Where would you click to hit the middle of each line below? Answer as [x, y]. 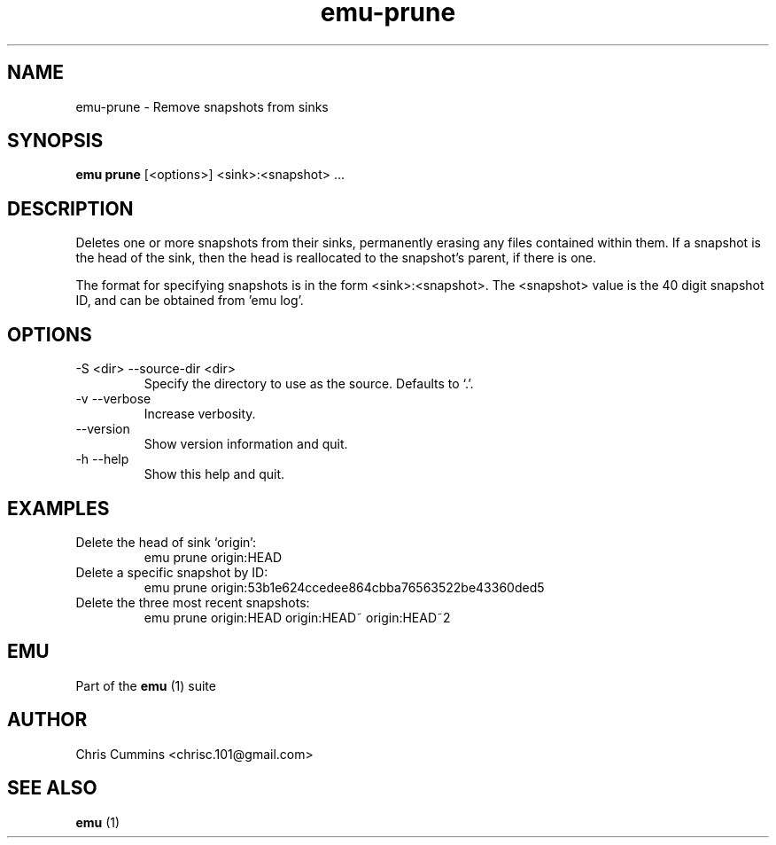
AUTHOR [47, 720]
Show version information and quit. [246, 444]
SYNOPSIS [55, 141]
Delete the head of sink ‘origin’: [166, 542]
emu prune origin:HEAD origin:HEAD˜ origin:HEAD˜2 [297, 617]
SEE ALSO [52, 788]
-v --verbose [113, 399]
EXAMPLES [58, 508]
